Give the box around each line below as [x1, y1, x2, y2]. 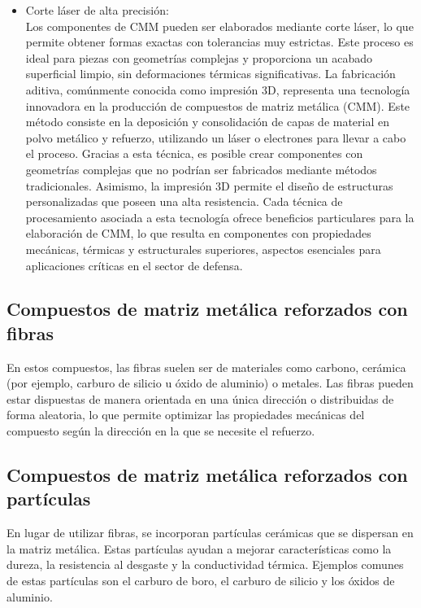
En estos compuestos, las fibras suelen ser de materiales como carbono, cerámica [7, 358, 406, 375]
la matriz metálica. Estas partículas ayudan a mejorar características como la [7, 540, 392, 557]
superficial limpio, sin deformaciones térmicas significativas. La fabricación [25, 65, 396, 82]
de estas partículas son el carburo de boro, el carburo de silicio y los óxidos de [7, 572, 395, 589]
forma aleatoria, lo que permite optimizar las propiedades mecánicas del [7, 406, 365, 423]
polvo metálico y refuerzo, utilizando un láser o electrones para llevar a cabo [25, 129, 406, 146]
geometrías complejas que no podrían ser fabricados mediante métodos [25, 160, 377, 177]
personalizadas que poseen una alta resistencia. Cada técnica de [25, 193, 343, 210]
